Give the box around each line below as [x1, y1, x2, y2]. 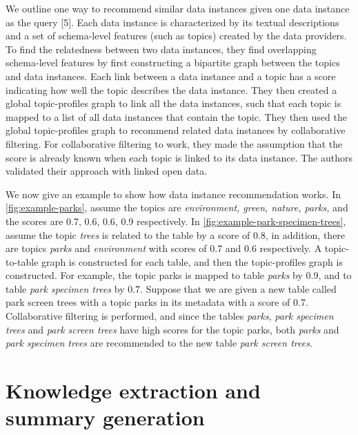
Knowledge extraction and [6, 376, 261, 405]
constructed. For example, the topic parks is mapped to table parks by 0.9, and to [6, 268, 352, 282]
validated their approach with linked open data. [6, 164, 208, 178]
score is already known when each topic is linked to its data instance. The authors [6, 150, 352, 164]
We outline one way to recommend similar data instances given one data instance [6, 1, 350, 15]
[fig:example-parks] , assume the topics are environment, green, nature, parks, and [6, 200, 348, 215]
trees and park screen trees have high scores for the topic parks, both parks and [6, 322, 339, 336]
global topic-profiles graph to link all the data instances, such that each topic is [6, 96, 341, 110]
